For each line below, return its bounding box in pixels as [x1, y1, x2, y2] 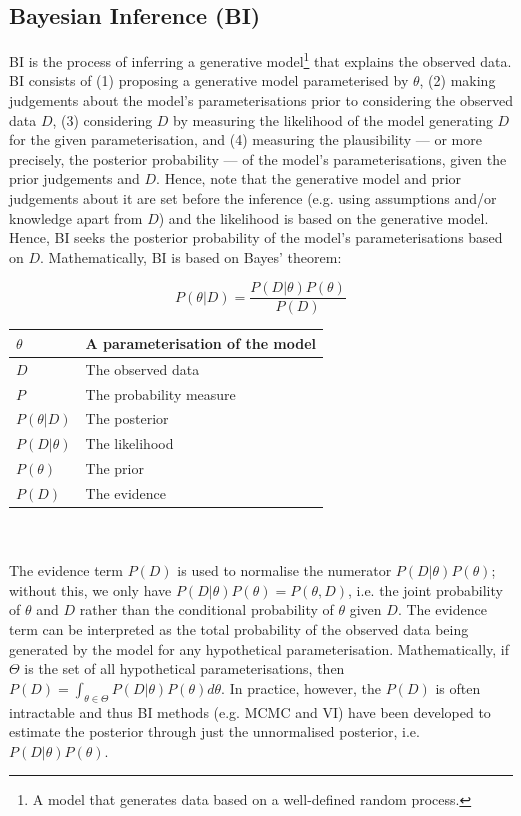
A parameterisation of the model [85, 332, 317, 353]
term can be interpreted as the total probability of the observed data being [9, 619, 469, 640]
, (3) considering [52, 109, 153, 130]
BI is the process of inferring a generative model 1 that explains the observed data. [9, 48, 512, 71]
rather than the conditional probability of [79, 599, 334, 620]
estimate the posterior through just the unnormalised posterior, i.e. [9, 721, 420, 742]
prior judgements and [9, 168, 140, 189]
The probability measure [85, 383, 236, 404]
